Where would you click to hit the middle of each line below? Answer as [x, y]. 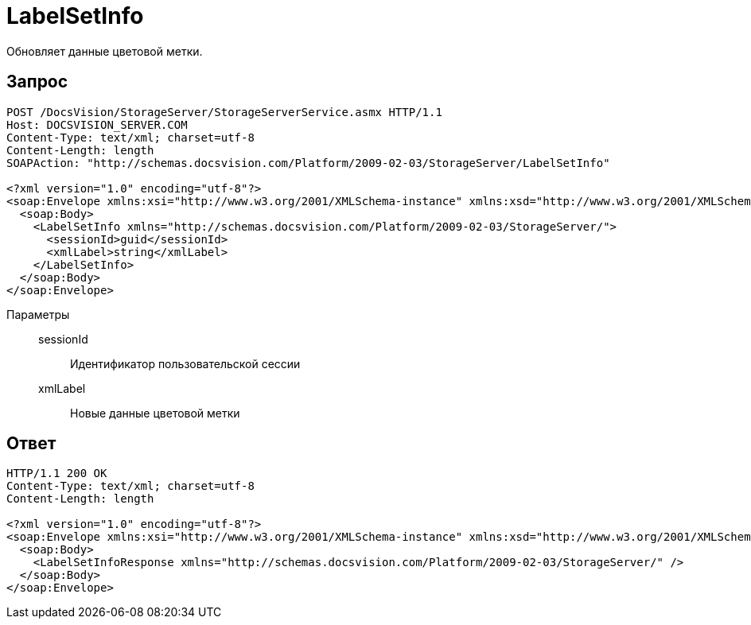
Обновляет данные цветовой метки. [105, 51]
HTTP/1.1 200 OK [57, 474]
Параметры [38, 314]
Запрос [37, 82]
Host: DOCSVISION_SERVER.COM [97, 124]
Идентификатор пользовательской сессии [185, 363]
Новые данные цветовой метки [155, 413]
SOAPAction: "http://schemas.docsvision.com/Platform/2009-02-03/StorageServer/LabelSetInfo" [308, 163]
